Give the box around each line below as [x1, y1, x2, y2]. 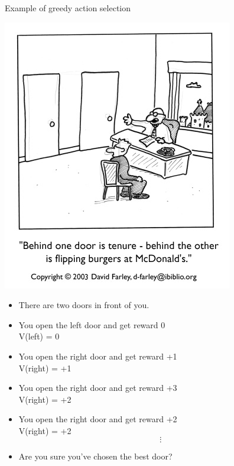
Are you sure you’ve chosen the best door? [18, 449, 173, 462]
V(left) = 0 [18, 330, 60, 342]
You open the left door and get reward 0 [18, 318, 165, 331]
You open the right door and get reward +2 [18, 413, 177, 425]
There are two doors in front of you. [18, 299, 149, 311]
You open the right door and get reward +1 [18, 350, 177, 362]
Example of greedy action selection [5, 2, 131, 14]
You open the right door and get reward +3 [18, 381, 177, 394]
